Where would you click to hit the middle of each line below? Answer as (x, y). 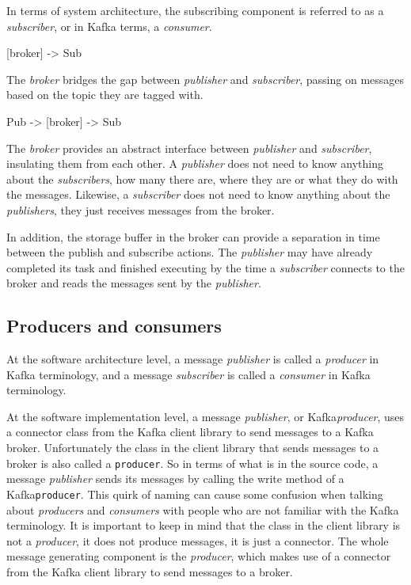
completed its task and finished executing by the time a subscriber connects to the (205, 267)
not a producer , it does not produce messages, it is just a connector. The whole (198, 540)
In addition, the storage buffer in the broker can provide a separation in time (193, 236)
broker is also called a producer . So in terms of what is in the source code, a (192, 463)
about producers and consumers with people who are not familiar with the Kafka (203, 509)
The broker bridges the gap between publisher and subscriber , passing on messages (205, 79)
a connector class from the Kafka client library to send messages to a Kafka (190, 432)
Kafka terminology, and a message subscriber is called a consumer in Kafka (188, 374)
